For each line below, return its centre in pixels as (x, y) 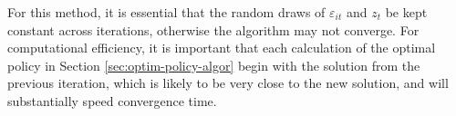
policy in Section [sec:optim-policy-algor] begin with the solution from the (214, 65)
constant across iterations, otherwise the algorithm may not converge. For (213, 29)
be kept (406, 12)
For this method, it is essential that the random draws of (166, 12)
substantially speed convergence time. (112, 100)
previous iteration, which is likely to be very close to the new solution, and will (228, 83)
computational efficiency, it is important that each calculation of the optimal (222, 48)
